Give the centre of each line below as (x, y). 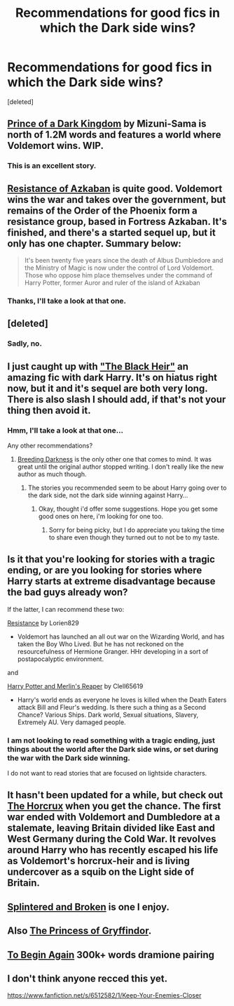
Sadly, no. (25, 344)
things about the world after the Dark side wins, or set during (113, 749)
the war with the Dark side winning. (69, 758)
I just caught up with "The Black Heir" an (98, 366)
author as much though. (52, 474)
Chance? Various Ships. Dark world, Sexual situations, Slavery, (108, 714)
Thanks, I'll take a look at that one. (67, 301)
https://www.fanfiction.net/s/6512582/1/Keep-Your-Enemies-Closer (104, 995)
